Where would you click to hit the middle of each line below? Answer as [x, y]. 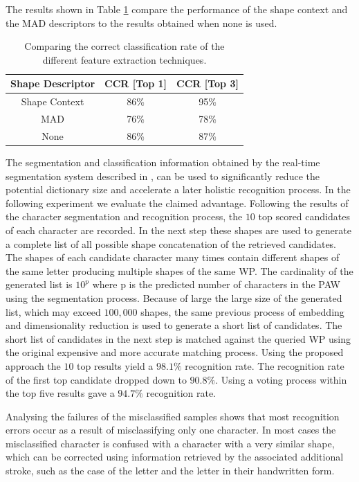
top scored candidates [304, 216]
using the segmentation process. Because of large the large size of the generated [174, 297]
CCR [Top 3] [208, 83]
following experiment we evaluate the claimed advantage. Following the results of [177, 203]
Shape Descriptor [53, 83]
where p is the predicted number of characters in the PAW [216, 284]
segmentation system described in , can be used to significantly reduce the [163, 176]
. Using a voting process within [281, 379]
